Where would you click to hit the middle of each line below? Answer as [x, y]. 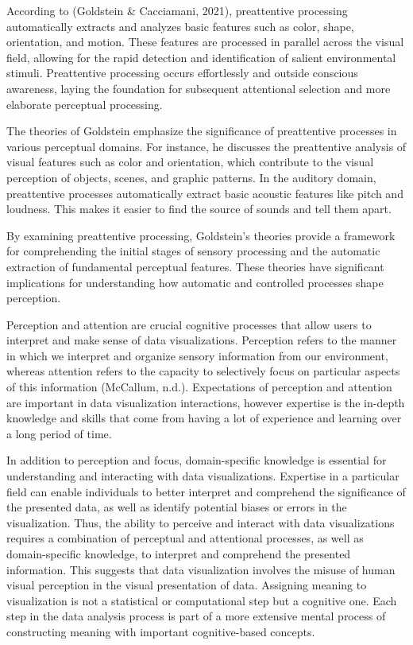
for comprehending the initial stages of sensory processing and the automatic [193, 251]
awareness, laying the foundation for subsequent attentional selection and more [199, 88]
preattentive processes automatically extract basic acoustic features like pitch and [205, 193]
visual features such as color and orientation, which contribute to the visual [190, 162]
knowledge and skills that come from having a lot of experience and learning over [204, 418]
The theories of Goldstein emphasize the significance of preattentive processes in [202, 131]
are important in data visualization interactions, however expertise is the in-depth [206, 402]
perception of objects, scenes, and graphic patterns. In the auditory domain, [191, 177]
